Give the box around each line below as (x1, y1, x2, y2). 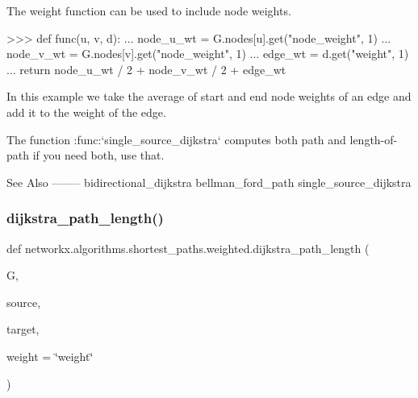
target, (6, 321, 40, 338)
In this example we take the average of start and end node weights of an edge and (6, 88, 412, 105)
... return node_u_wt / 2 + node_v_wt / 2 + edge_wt (6, 60, 286, 77)
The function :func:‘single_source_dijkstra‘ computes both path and (6, 131, 346, 147)
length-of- (349, 131, 398, 147)
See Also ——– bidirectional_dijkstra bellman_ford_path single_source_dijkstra (6, 173, 412, 190)
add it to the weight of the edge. (6, 103, 166, 120)
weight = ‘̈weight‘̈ (6, 347, 94, 364)
